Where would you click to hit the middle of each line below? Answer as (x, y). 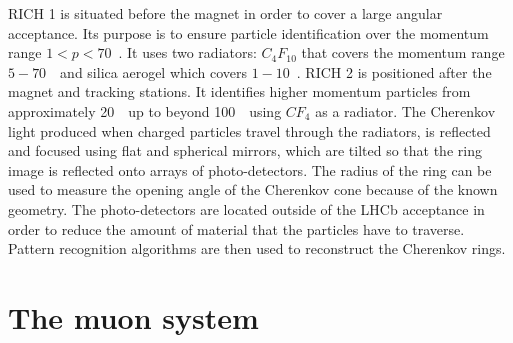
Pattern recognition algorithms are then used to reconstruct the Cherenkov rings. (257, 248)
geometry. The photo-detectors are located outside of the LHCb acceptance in (246, 208)
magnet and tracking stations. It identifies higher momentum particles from (239, 91)
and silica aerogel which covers (153, 71)
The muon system (133, 316)
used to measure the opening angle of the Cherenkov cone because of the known (253, 189)
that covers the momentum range (403, 52)
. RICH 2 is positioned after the (394, 71)
